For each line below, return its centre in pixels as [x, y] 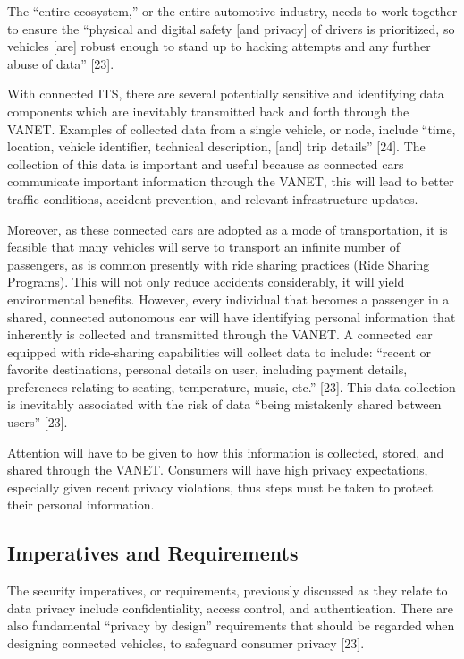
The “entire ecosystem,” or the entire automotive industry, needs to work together [232, 11]
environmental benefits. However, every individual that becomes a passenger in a [228, 299]
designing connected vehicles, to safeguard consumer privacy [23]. [186, 643]
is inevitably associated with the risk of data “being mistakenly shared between [224, 404]
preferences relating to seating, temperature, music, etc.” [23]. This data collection [232, 386]
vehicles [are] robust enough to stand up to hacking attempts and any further [219, 46]
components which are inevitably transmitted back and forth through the [208, 111]
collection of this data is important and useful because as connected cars [206, 163]
